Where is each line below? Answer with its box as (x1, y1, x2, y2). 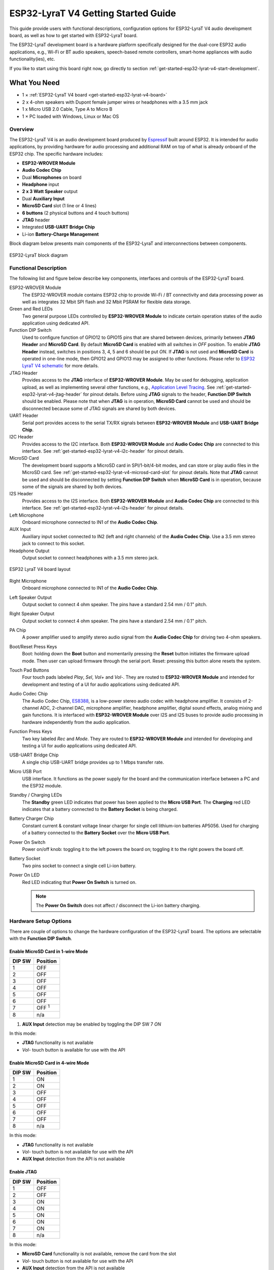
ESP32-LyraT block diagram (9, 252, 68, 258)
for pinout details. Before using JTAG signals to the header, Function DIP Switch (83, 391, 251, 397)
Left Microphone (9, 512, 44, 518)
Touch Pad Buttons (9, 667, 49, 673)
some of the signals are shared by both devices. (22, 484, 123, 490)
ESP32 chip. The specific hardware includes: (9, 150, 104, 157)
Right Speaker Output (9, 611, 55, 617)
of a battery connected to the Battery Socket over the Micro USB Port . (22, 830, 170, 836)
